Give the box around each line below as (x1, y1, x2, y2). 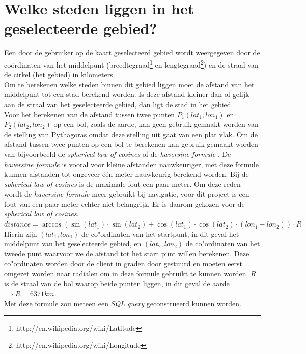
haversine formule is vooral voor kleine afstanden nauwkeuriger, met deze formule (4, 158, 259, 169)
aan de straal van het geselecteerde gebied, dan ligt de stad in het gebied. (4, 99, 233, 109)
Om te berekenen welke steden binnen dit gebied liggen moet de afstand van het (4, 79, 255, 89)
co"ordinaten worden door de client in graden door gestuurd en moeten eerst (4, 258, 243, 269)
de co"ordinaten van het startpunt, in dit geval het (81, 228, 239, 239)
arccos (42, 221, 62, 229)
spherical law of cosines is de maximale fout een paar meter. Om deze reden (4, 178, 241, 189)
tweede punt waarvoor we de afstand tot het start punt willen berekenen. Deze (4, 248, 249, 259)
